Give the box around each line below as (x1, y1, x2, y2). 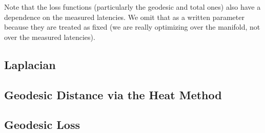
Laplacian (4, 56, 56, 72)
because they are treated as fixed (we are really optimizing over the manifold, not (4, 21, 260, 32)
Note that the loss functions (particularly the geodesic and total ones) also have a (4, 2, 261, 12)
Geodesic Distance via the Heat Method (4, 86, 222, 102)
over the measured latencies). (4, 31, 95, 42)
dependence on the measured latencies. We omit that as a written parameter (4, 11, 244, 22)
